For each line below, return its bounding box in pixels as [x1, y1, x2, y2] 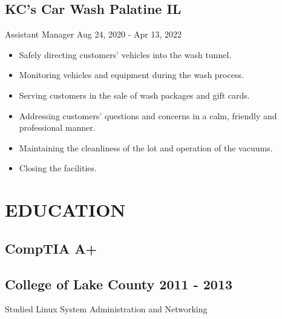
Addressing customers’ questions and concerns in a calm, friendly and [19, 109, 277, 122]
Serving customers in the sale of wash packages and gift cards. [19, 88, 250, 101]
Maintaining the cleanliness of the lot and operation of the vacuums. [19, 141, 273, 154]
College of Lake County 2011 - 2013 [5, 274, 233, 293]
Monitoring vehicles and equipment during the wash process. [19, 68, 244, 81]
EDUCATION [5, 197, 126, 222]
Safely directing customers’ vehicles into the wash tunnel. [19, 48, 232, 61]
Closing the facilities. [19, 162, 97, 174]
